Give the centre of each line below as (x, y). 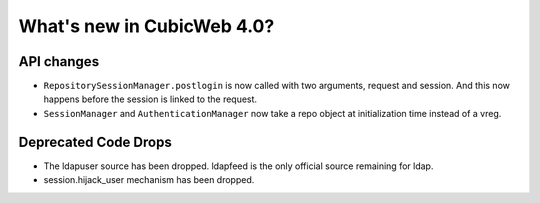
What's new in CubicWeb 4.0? (146, 26)
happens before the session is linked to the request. (150, 99)
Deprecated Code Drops (95, 141)
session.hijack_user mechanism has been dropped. (149, 180)
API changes (59, 61)
